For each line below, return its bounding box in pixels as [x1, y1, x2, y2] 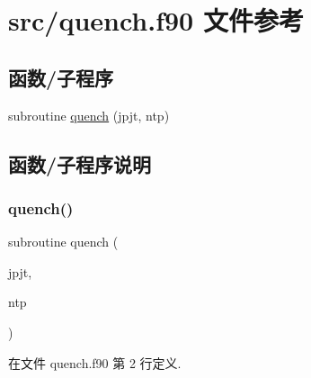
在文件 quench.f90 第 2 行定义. [8, 353, 182, 372]
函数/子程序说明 [8, 149, 152, 177]
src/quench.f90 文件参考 [8, 2, 304, 39]
